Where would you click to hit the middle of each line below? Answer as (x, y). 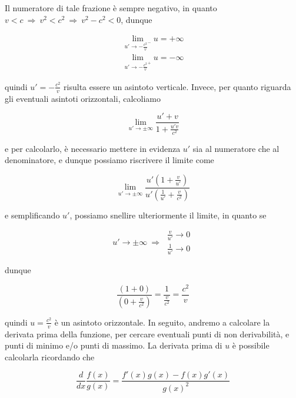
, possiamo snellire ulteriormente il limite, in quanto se (168, 215)
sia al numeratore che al (236, 148)
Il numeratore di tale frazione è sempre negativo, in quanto (111, 8)
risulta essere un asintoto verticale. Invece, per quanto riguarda (177, 86)
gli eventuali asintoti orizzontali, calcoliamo (83, 98)
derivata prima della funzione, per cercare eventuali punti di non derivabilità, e (147, 334)
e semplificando (32, 215)
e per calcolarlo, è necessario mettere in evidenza (93, 148)
